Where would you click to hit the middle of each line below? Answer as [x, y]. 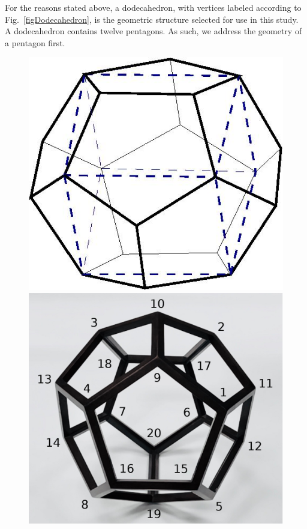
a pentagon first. [35, 42]
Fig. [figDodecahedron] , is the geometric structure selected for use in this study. [152, 19]
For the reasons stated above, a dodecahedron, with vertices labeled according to [153, 7]
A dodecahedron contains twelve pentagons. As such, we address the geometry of [153, 31]
